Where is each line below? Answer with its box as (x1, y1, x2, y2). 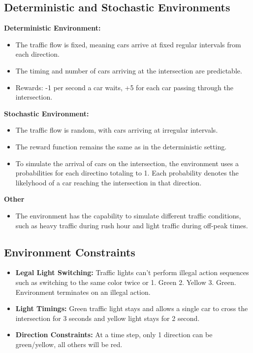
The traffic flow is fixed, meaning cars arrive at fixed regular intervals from (15, 39, 241, 49)
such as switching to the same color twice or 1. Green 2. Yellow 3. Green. (15, 277, 236, 287)
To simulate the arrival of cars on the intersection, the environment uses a (15, 158, 239, 168)
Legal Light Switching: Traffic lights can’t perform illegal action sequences (15, 267, 249, 278)
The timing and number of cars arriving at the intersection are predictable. (15, 65, 242, 75)
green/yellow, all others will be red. (15, 339, 123, 349)
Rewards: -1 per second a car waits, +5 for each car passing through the (15, 82, 233, 92)
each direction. (15, 49, 60, 59)
